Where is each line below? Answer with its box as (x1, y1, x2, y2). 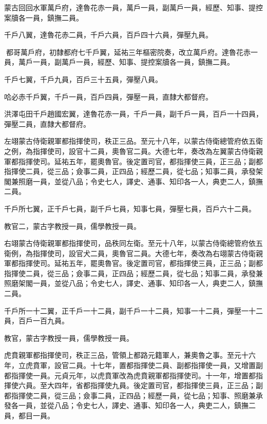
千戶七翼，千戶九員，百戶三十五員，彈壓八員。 (4, 73, 162, 84)
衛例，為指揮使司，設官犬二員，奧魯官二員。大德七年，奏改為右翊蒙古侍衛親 (4, 247, 263, 258)
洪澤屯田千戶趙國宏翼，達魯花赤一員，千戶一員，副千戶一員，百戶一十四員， (4, 108, 263, 119)
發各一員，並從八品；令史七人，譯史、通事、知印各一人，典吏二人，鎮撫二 (4, 400, 256, 411)
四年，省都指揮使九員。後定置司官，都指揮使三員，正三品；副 (54, 380, 263, 391)
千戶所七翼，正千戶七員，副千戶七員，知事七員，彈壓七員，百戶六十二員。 (4, 203, 256, 214)
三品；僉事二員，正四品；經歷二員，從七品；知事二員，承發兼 (54, 267, 263, 278)
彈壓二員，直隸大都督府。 (4, 118, 90, 129)
